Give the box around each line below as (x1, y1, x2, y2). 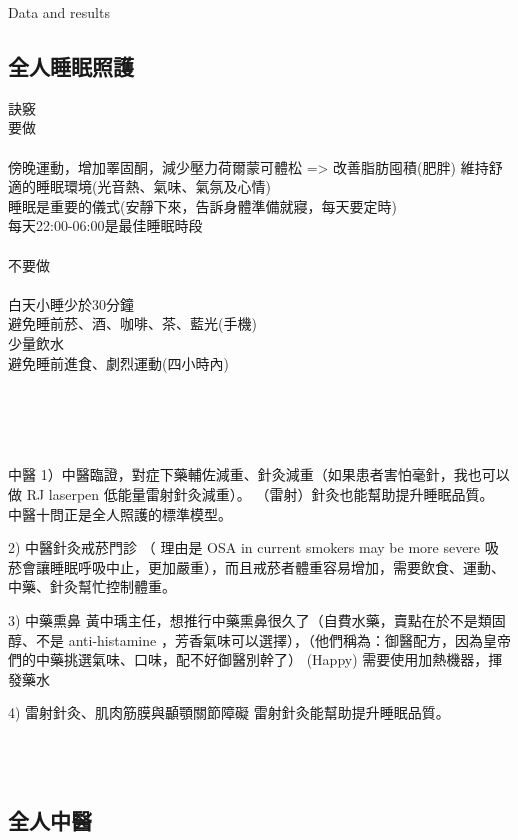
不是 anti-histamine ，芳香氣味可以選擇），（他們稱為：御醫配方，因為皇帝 (35, 629, 511, 650)
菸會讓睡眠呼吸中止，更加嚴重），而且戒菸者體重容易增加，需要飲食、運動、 (8, 556, 505, 577)
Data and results (8, 2, 110, 22)
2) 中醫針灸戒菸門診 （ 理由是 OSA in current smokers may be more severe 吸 (8, 537, 499, 558)
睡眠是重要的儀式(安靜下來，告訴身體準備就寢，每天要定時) (8, 195, 397, 216)
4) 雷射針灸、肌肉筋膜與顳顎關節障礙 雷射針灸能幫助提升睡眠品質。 (8, 702, 450, 723)
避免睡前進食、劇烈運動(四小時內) (8, 352, 229, 373)
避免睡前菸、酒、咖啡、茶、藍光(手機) (8, 313, 257, 334)
